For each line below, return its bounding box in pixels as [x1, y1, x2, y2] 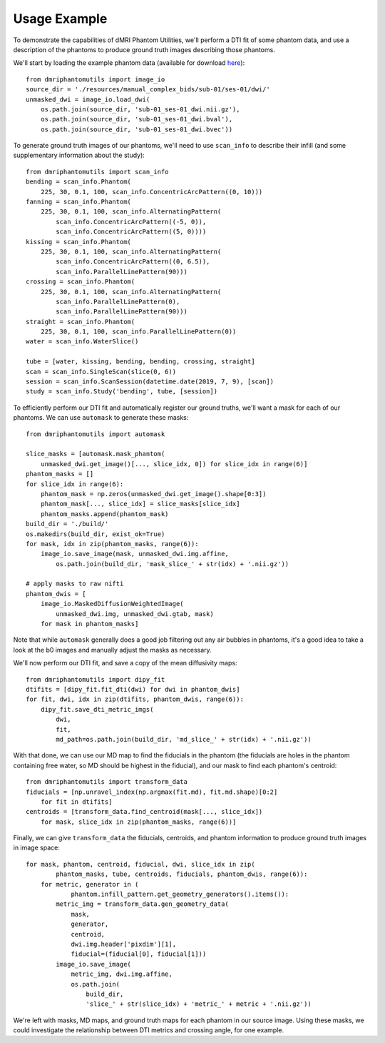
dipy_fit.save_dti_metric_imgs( [40, 705, 154, 713]
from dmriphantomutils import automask [26, 430, 165, 438]
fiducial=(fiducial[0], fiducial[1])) [71, 950, 207, 958]
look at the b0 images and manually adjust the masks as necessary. [13, 645, 212, 654]
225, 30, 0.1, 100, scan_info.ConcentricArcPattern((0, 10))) [40, 188, 263, 196]
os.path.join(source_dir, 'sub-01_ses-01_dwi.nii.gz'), [40, 105, 240, 114]
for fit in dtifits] [40, 797, 113, 806]
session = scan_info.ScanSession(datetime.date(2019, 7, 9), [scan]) [26, 378, 274, 386]
